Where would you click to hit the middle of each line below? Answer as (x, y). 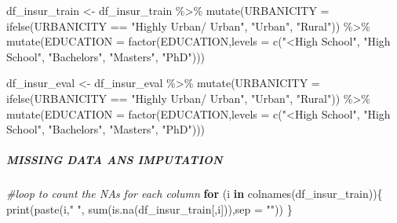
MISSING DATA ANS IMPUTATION (115, 160)
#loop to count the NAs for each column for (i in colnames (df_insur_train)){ (195, 194)
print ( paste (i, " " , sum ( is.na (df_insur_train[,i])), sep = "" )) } (149, 208)
